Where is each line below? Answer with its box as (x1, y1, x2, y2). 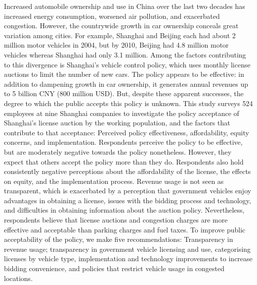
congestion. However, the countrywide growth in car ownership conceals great (4, 20, 239, 31)
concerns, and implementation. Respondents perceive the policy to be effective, (4, 137, 243, 147)
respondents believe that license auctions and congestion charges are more (4, 215, 228, 225)
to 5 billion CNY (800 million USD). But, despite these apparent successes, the (4, 88, 244, 99)
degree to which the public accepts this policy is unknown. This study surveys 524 (4, 98, 253, 108)
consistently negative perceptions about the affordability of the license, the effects (4, 166, 251, 176)
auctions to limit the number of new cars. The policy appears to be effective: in (4, 69, 245, 79)
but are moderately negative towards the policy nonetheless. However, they (4, 146, 232, 157)
